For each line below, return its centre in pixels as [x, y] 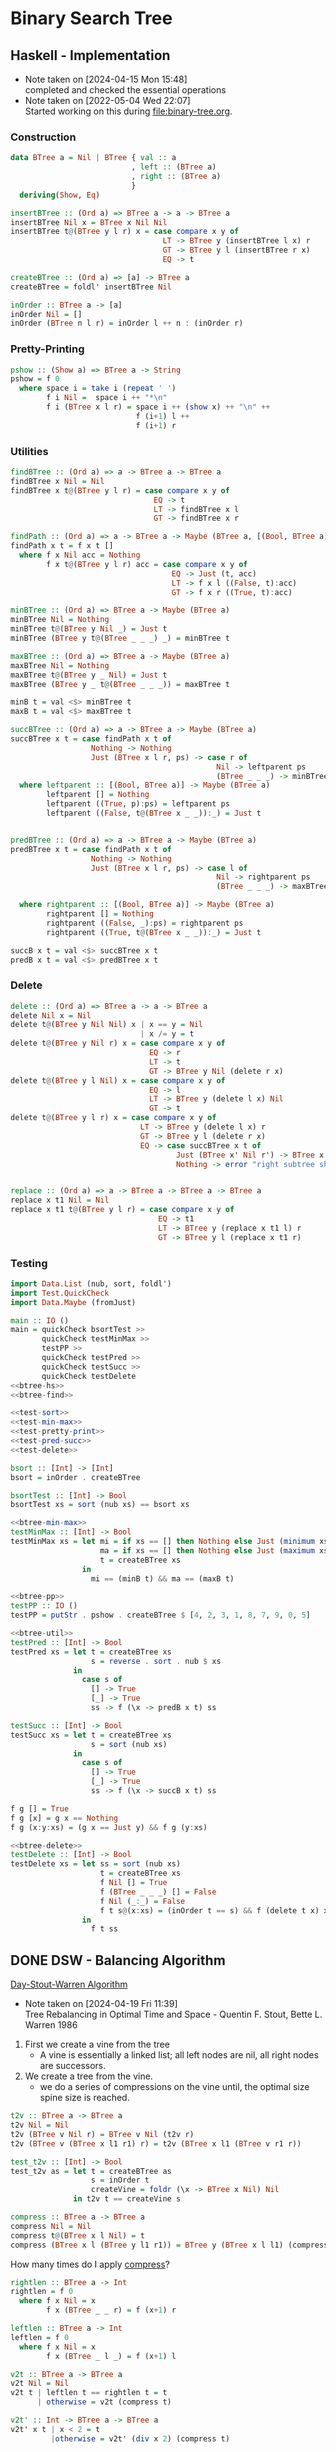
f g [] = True [40, 1808]
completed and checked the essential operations [125, 90]
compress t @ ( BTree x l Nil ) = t [77, 2235]
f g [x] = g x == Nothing [64, 1818]
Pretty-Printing [47, 349]
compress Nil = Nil [51, 2226]
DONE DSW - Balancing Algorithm [118, 1960]
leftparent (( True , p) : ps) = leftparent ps [138, 804]
